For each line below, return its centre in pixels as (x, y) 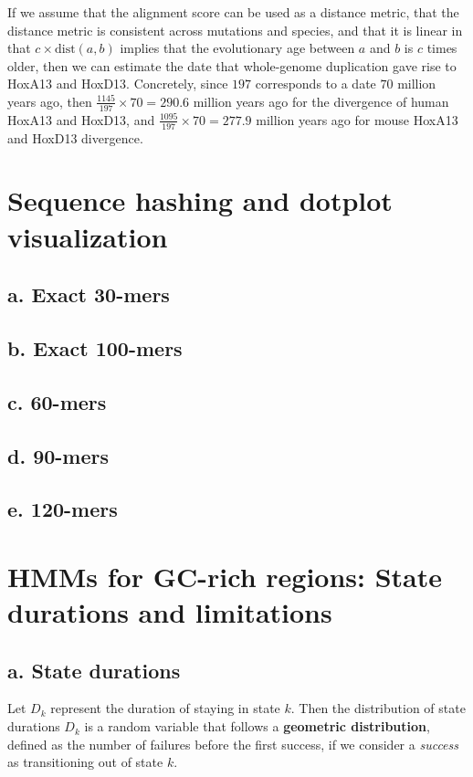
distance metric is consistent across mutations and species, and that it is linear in (235, 30)
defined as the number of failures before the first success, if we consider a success (233, 744)
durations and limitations (170, 612)
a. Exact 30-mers (89, 294)
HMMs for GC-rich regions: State (225, 576)
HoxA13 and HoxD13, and (81, 119)
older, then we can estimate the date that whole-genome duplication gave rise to (232, 65)
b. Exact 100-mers (95, 347)
